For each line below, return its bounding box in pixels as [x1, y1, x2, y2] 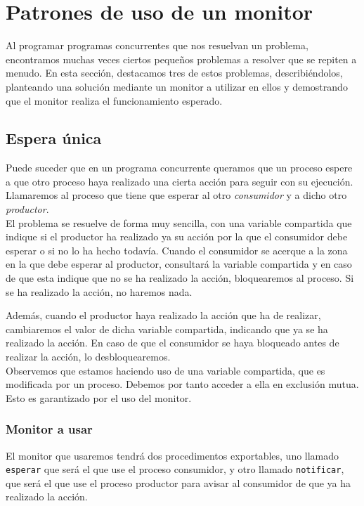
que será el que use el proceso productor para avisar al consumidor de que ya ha [6, 475, 351, 490]
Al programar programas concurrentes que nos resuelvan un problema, [6, 38, 308, 53]
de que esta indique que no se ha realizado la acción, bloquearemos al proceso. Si [6, 271, 354, 285]
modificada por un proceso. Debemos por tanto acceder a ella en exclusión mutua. [6, 377, 359, 391]
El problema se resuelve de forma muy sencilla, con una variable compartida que [6, 215, 352, 230]
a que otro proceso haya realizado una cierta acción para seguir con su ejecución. [6, 174, 353, 188]
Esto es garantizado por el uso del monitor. [6, 390, 192, 405]
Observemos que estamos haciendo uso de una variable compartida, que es [6, 363, 325, 377]
